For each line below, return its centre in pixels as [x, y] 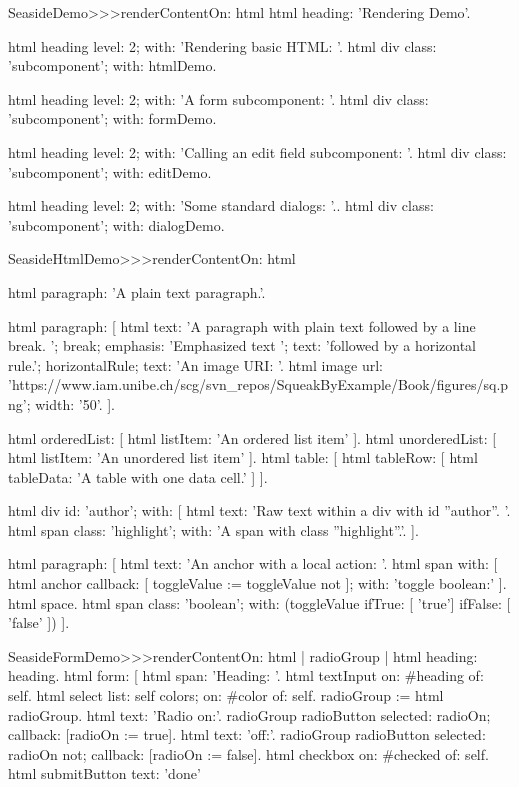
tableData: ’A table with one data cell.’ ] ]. [138, 476]
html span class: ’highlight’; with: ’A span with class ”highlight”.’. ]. [213, 529]
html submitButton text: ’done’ [104, 773]
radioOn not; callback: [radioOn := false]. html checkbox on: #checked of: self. [248, 753]
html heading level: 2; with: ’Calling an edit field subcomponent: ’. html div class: [257, 151]
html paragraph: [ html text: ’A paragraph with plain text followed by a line [242, 325]
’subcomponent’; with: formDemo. [112, 118]
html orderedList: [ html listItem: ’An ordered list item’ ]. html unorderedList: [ [252, 437]
